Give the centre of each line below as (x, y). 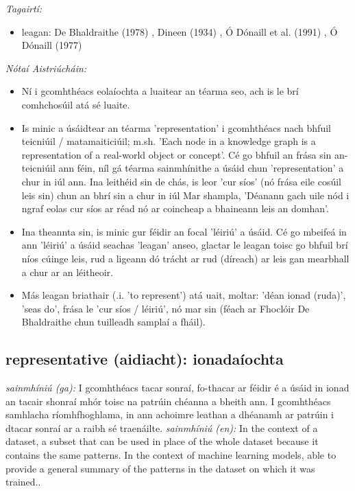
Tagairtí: (24, 8)
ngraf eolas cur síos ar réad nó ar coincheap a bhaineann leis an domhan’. (175, 208)
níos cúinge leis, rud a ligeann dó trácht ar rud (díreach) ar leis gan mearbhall (185, 258)
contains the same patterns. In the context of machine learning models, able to (171, 455)
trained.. (23, 482)
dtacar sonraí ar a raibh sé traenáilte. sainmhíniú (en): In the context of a (162, 427)
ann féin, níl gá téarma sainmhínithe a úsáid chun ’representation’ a (201, 168)
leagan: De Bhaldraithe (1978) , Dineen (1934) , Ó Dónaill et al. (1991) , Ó (180, 31)
